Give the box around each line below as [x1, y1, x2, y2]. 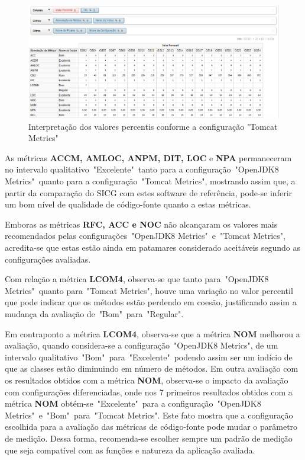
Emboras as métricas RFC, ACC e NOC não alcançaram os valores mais [5, 218, 278, 230]
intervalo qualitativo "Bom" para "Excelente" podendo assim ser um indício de [5, 350, 293, 363]
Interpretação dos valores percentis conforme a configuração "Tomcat [28, 120, 278, 132]
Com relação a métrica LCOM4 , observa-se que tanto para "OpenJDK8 [5, 273, 269, 285]
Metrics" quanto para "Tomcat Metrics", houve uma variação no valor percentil [5, 284, 293, 296]
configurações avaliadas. [5, 253, 91, 265]
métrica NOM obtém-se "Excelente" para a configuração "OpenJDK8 [5, 397, 261, 410]
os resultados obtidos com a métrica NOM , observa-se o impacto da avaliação [5, 373, 288, 386]
